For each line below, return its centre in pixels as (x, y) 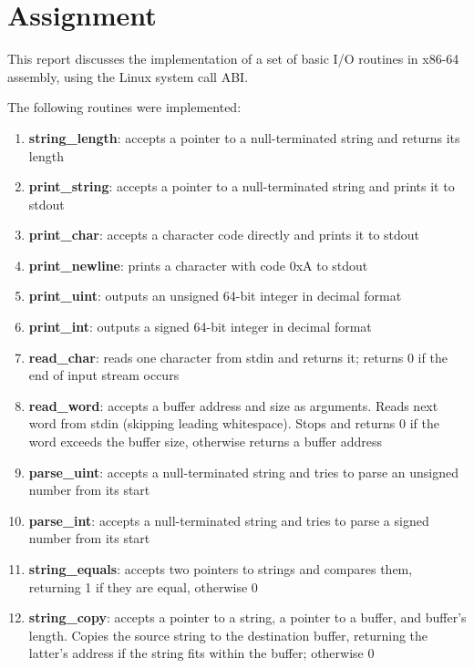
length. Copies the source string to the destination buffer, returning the (228, 635)
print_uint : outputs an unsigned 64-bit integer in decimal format (215, 296)
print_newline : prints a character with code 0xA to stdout (198, 265)
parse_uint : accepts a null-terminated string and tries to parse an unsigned (243, 472)
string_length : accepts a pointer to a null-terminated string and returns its (244, 137)
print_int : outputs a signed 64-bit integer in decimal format (200, 327)
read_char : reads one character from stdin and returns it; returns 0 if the (238, 357)
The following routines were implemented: (124, 107)
